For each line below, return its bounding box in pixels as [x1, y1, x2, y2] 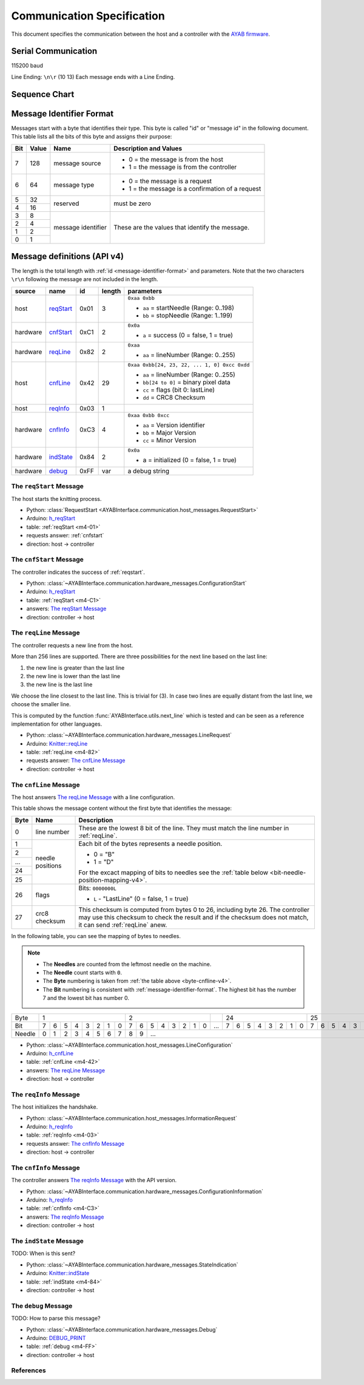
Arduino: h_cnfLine [26, 1049, 74, 1057]
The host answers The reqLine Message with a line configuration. [11, 794, 175, 801]
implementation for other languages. [11, 720, 103, 727]
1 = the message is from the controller [128, 163, 237, 171]
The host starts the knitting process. [11, 495, 102, 502]
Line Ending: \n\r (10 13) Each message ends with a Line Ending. [11, 73, 175, 80]
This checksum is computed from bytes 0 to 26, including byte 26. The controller [78, 905, 310, 914]
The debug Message [11, 1301, 73, 1310]
